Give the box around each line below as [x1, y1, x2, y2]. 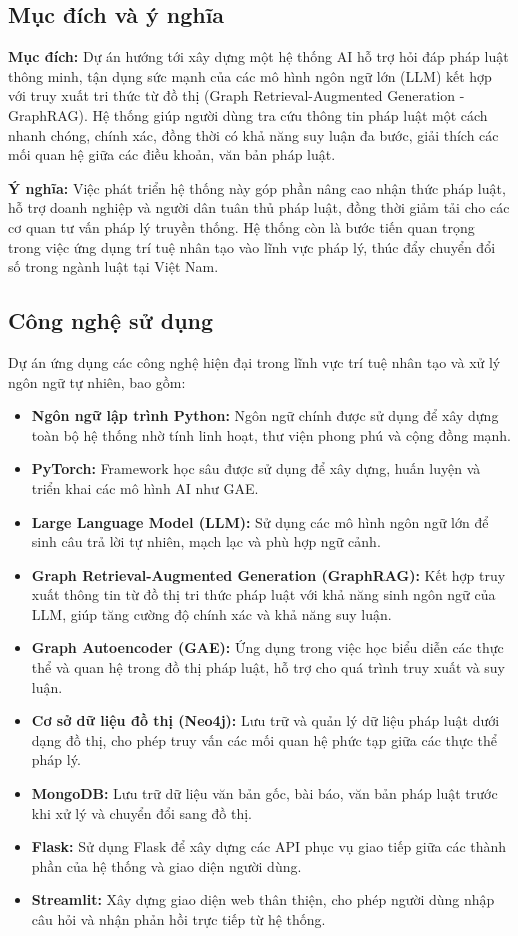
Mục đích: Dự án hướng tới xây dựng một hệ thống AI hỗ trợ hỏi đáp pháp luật [8, 46, 509, 67]
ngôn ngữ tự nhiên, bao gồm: [8, 371, 186, 392]
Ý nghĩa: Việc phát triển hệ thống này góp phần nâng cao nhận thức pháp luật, [8, 177, 506, 198]
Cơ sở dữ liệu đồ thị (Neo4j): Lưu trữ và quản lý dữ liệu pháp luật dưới [31, 710, 500, 731]
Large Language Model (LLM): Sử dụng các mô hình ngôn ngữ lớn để [31, 511, 489, 532]
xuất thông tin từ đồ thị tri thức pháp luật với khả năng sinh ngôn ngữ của [31, 584, 496, 605]
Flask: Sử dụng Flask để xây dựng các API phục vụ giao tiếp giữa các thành [31, 836, 507, 857]
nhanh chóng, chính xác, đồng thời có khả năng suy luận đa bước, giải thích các [8, 124, 499, 145]
